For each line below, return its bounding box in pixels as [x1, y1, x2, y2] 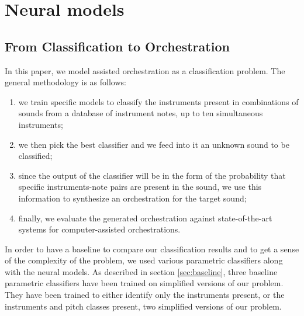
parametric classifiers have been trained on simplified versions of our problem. [5, 277, 284, 289]
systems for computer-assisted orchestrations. [18, 223, 181, 235]
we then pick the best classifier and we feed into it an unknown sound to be [18, 138, 289, 150]
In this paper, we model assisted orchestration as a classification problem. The [5, 64, 285, 77]
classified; [18, 150, 53, 162]
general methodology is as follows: [5, 76, 126, 88]
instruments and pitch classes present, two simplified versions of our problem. [5, 300, 282, 312]
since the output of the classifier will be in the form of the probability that [18, 169, 286, 181]
